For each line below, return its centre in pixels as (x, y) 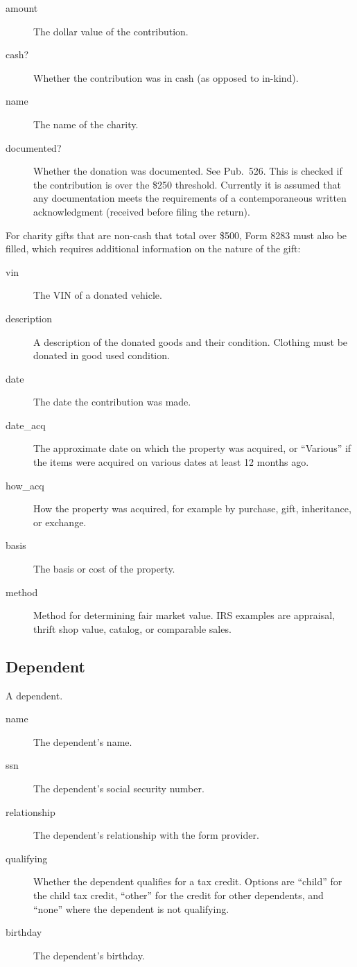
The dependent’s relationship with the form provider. (146, 835)
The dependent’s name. (83, 741)
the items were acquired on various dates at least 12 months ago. (171, 462)
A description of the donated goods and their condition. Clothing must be (191, 341)
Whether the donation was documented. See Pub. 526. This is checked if (188, 171)
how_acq (25, 485)
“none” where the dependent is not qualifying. (131, 908)
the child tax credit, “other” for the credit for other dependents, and (178, 895)
